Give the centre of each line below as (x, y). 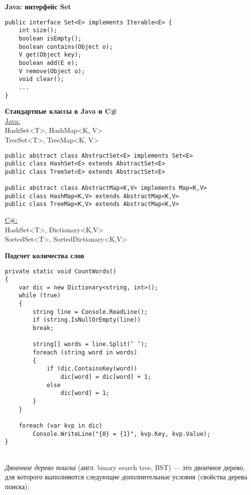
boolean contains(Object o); (66, 47)
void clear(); (41, 79)
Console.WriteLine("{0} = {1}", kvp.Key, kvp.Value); (122, 434)
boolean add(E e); (48, 63)
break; (43, 328)
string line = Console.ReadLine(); (90, 312)
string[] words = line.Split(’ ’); (90, 344)
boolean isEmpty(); (50, 38)
